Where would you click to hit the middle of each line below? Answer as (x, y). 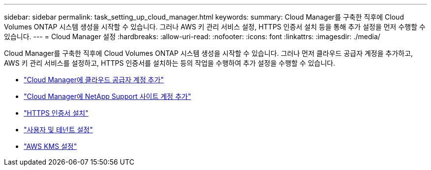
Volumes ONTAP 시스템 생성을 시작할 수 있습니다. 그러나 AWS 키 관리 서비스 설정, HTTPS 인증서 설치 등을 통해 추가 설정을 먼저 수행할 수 (215, 27)
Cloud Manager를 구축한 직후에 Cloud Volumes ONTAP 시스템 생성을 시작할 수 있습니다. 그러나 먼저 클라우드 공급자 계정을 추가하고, (209, 53)
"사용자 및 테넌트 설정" (58, 130)
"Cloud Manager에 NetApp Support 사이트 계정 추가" (108, 96)
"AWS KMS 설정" (50, 146)
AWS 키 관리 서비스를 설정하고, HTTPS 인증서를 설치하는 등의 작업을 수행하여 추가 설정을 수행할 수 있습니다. (170, 63)
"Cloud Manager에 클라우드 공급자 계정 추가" (94, 80)
